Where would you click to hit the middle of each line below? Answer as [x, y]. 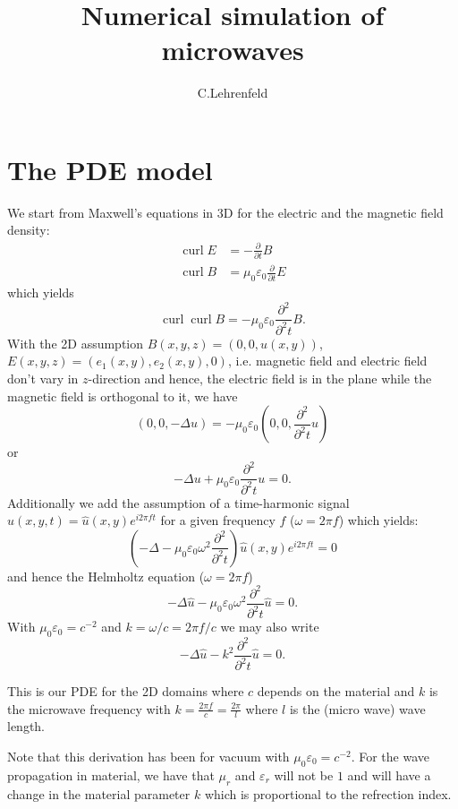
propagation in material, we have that [111, 775]
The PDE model [110, 169]
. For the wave [390, 757]
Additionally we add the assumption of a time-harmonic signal [178, 502]
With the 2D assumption [76, 343]
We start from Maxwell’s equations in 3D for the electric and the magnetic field [225, 212]
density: [29, 230]
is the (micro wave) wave [357, 708]
